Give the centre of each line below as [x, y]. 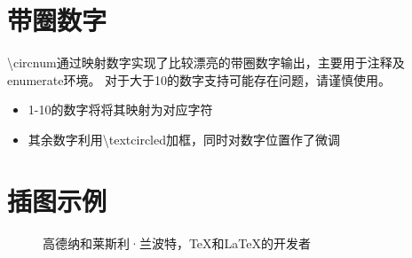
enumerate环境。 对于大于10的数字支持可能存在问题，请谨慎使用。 [199, 79]
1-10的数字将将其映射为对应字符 [120, 109]
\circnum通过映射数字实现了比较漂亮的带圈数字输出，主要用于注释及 [206, 63]
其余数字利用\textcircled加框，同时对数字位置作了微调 [184, 139]
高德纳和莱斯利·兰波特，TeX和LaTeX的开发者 [177, 242]
